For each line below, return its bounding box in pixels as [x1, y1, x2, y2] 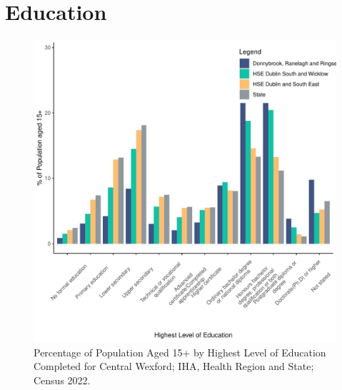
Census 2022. [34, 372, 91, 387]
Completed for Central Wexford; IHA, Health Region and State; [34, 359, 314, 374]
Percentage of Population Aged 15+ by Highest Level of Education [34, 344, 326, 359]
